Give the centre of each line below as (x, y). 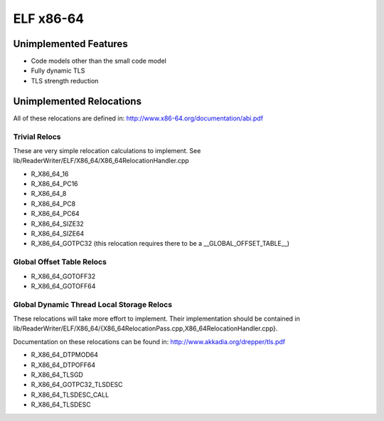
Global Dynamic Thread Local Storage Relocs (93, 304)
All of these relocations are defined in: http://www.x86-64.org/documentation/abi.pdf (138, 118)
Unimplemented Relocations (78, 101)
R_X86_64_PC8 (53, 204)
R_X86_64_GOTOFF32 (63, 276)
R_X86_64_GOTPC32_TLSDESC (77, 385)
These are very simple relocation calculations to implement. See (107, 150)
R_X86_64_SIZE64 (58, 234)
